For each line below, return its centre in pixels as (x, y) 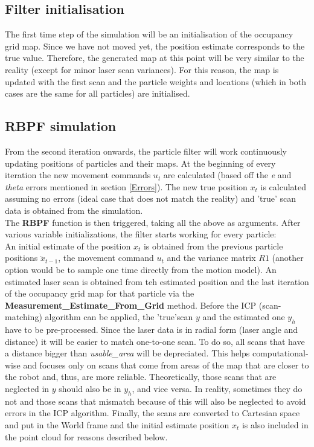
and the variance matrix (211, 258)
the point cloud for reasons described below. (86, 436)
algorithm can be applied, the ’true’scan (119, 317)
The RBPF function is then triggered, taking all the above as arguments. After (153, 222)
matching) (24, 317)
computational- (280, 353)
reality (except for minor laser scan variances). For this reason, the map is (142, 69)
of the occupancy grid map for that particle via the (100, 293)
